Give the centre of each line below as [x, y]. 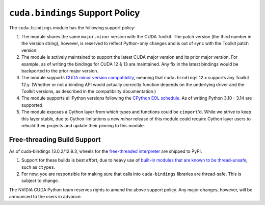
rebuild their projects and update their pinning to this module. [83, 126]
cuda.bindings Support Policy [74, 13]
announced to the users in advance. [45, 197]
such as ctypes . [38, 167]
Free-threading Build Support [55, 139]
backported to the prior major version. [60, 70]
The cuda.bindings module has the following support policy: [72, 27]
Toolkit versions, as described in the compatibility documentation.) [89, 91]
